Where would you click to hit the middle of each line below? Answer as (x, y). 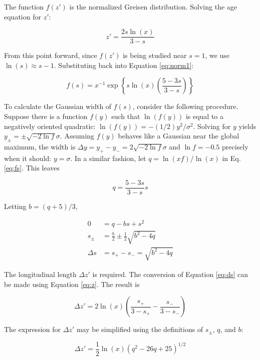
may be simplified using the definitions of (140, 329)
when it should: (28, 158)
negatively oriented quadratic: (50, 126)
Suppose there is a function (46, 116)
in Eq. (231, 158)
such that (126, 116)
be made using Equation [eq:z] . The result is (72, 284)
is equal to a (205, 116)
